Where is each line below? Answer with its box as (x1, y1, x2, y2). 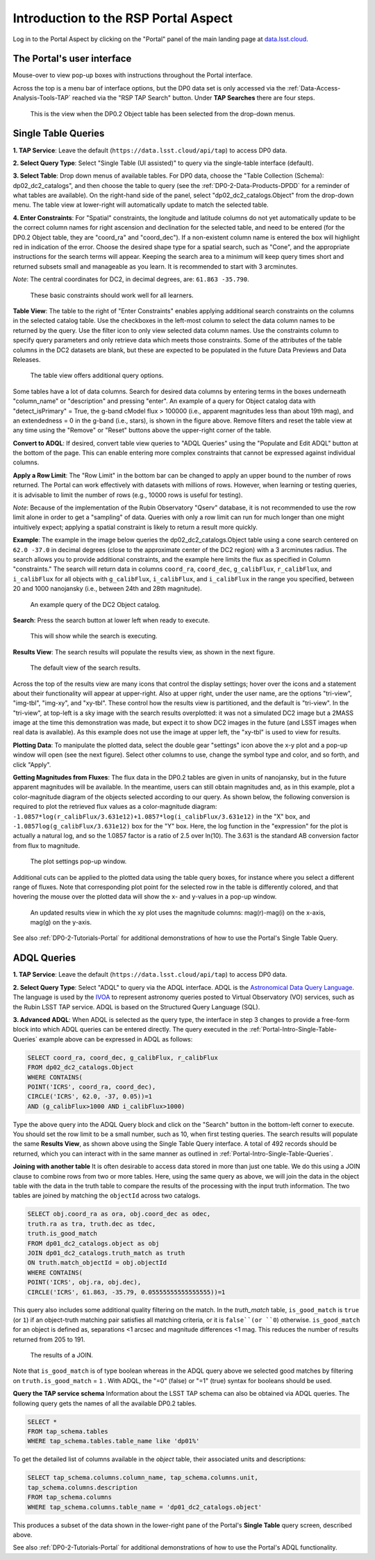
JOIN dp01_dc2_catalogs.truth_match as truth (27, 1249, 185, 1256)
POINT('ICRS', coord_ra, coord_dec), (27, 1082, 156, 1091)
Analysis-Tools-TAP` (12, 94, 71, 102)
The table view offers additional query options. (30, 371, 164, 379)
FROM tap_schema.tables (27, 1427, 109, 1435)
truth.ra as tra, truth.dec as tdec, (27, 1220, 156, 1228)
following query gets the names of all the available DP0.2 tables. (12, 1399, 197, 1408)
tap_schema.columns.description (27, 1483, 138, 1491)
